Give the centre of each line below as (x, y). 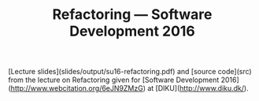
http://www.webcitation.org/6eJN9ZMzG (77, 88)
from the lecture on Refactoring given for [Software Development (114, 80)
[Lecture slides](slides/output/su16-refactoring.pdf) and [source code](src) (130, 72)
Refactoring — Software (132, 15)
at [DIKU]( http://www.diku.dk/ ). (198, 88)
